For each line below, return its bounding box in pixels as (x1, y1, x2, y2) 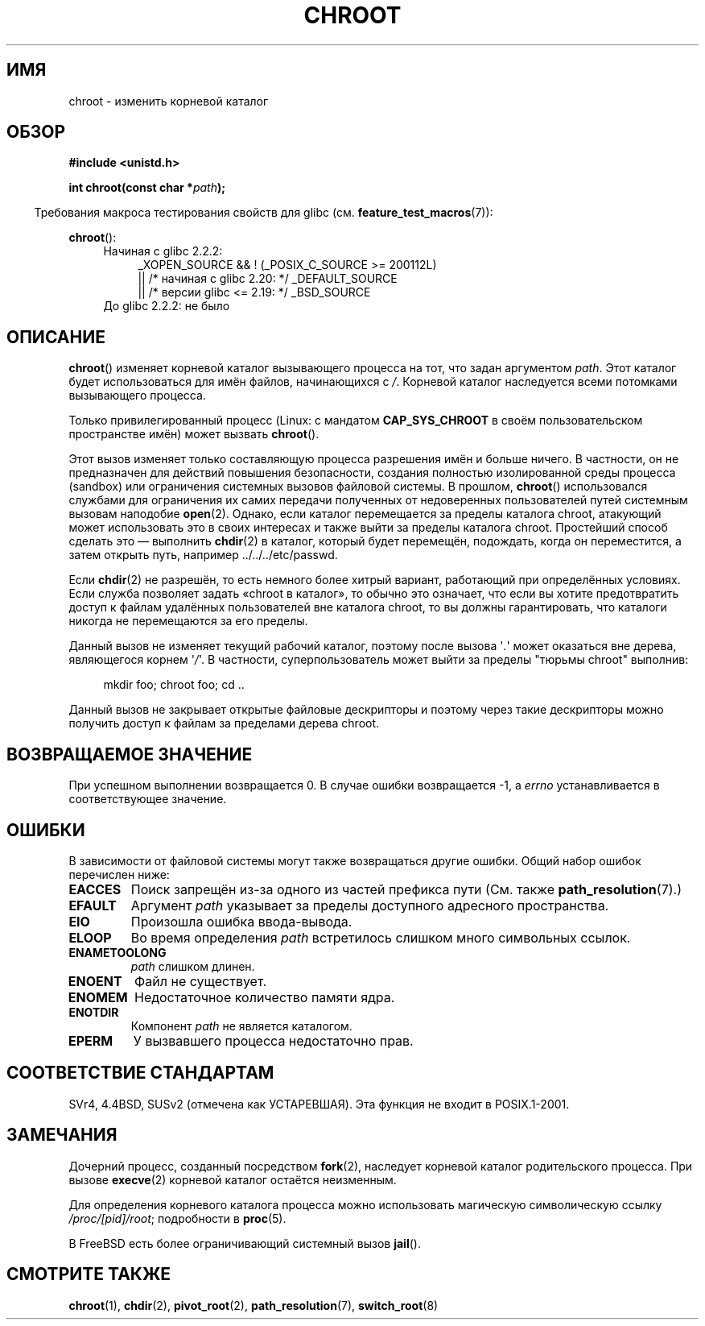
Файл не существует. (134, 972, 267, 989)
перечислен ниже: (68, 867, 170, 881)
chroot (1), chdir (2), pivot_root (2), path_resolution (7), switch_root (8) (68, 1298, 439, 1312)
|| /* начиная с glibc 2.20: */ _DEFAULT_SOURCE (138, 271, 398, 286)
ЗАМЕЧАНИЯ (6, 1125, 117, 1146)
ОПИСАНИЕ (6, 326, 105, 347)
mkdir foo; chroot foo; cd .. (103, 678, 245, 692)
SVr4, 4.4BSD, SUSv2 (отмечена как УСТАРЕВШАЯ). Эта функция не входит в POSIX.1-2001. (68, 1096, 570, 1111)
